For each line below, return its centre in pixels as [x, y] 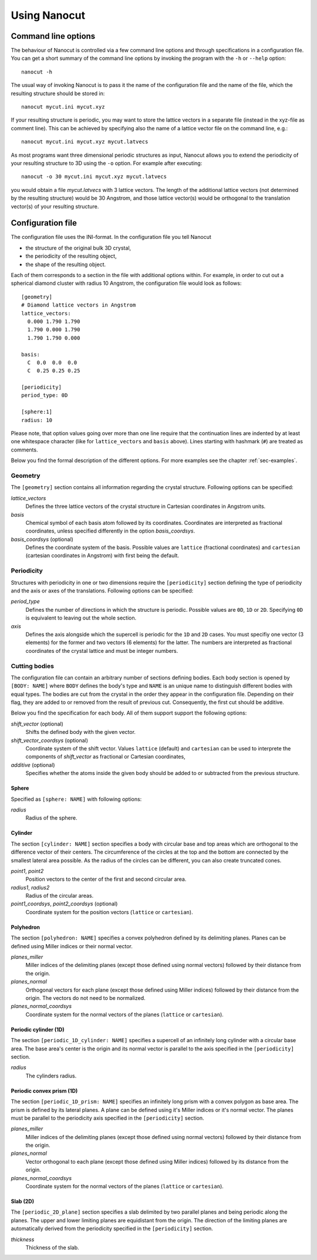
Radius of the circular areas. [60, 896]
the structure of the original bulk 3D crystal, [78, 248]
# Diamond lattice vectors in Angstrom [79, 305]
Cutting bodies [32, 666]
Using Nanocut [48, 15]
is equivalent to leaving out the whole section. [81, 618]
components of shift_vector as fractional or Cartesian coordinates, [105, 757]
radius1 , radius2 [30, 887]
